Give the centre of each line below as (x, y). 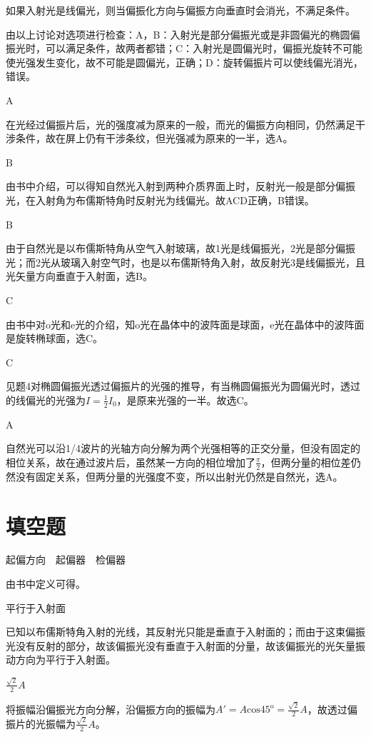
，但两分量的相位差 (306, 462)
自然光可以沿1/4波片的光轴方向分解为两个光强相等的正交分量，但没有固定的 (183, 448)
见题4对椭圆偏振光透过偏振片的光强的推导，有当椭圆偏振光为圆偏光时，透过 (183, 386)
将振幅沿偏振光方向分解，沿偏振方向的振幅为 (111, 709)
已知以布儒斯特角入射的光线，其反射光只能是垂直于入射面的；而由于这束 (176, 632)
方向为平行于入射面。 (65, 660)
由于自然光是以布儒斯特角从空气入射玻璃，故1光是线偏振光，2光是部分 (171, 248)
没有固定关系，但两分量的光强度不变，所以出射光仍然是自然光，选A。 (179, 476)
